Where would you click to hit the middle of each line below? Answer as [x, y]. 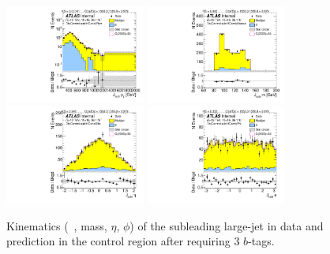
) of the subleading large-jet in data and [227, 225]
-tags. [261, 241]
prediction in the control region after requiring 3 [123, 241]
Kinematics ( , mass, [57, 225]
